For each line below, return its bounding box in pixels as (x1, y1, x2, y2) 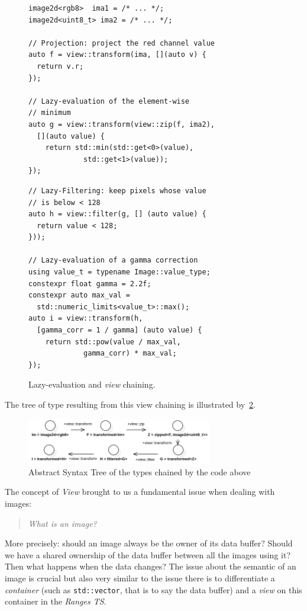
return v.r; (37, 62, 84, 71)
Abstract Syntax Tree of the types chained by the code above (28, 465, 251, 478)
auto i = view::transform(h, (28, 314, 143, 323)
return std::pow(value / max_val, (45, 337, 181, 346)
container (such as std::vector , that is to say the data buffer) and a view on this (5, 583, 302, 596)
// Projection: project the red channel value (28, 39, 215, 47)
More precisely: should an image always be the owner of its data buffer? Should (5, 537, 293, 549)
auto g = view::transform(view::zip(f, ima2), (28, 120, 215, 129)
